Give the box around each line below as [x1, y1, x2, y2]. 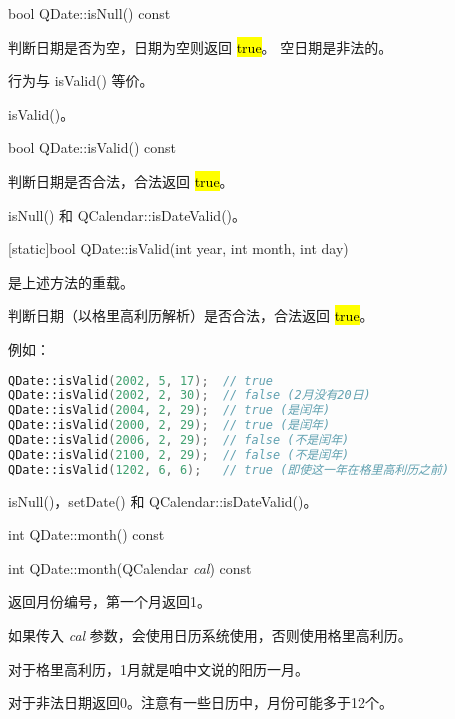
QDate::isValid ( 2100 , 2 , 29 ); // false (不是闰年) [8, 447, 350, 462]
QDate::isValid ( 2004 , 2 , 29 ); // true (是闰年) [8, 403, 331, 418]
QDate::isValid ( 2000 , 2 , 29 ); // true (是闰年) [8, 418, 331, 433]
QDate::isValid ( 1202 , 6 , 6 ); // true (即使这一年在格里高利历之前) [8, 462, 450, 477]
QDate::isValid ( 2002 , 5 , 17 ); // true [8, 373, 274, 388]
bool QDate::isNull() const [8, 3, 171, 23]
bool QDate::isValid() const [8, 137, 176, 158]
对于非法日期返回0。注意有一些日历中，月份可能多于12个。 [8, 692, 393, 713]
